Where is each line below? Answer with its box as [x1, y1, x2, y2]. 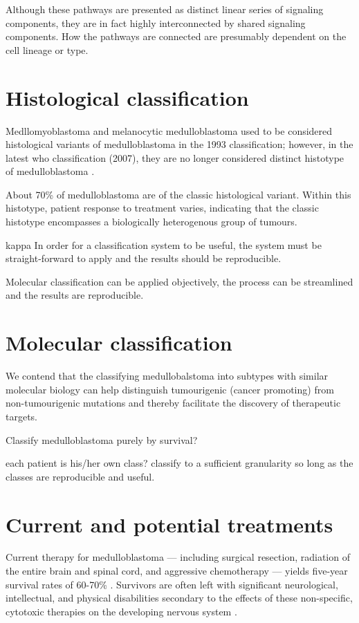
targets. [6, 409, 38, 423]
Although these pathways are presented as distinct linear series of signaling [6, 2, 324, 16]
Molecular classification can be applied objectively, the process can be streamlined [6, 274, 353, 288]
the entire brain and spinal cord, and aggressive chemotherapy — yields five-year [6, 564, 348, 578]
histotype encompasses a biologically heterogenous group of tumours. [6, 214, 297, 229]
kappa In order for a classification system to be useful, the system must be [6, 237, 322, 252]
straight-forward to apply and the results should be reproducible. [6, 251, 282, 266]
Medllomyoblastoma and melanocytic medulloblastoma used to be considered [6, 123, 333, 138]
